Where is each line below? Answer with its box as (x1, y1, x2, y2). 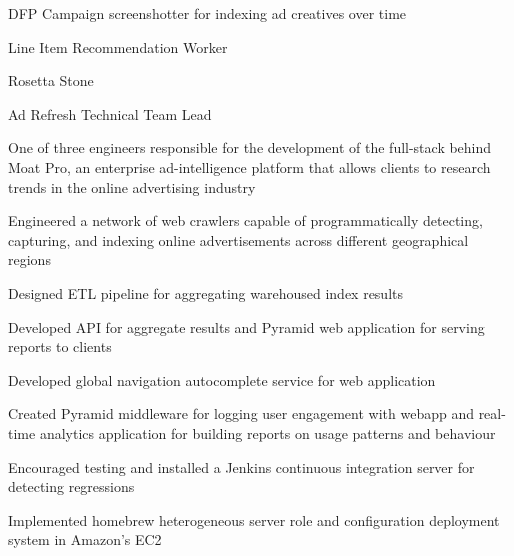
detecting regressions (8, 476, 135, 497)
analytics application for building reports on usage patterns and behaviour (39, 422, 496, 443)
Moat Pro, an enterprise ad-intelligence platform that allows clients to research (8, 156, 491, 177)
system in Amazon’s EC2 (8, 529, 162, 550)
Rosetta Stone (8, 70, 94, 91)
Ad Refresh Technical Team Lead (8, 103, 212, 124)
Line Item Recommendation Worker (8, 36, 228, 57)
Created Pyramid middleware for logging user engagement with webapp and (8, 403, 474, 424)
